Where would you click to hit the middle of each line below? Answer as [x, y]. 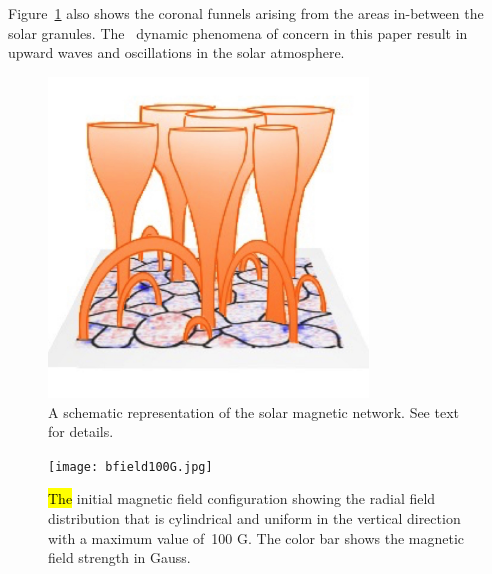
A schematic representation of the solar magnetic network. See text [254, 411]
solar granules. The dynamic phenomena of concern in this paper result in [238, 32]
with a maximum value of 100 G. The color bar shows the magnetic [256, 537]
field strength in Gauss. [119, 557]
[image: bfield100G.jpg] [130, 466]
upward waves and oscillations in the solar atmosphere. [176, 52]
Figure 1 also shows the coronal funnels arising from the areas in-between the [246, 13]
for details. [81, 431]
